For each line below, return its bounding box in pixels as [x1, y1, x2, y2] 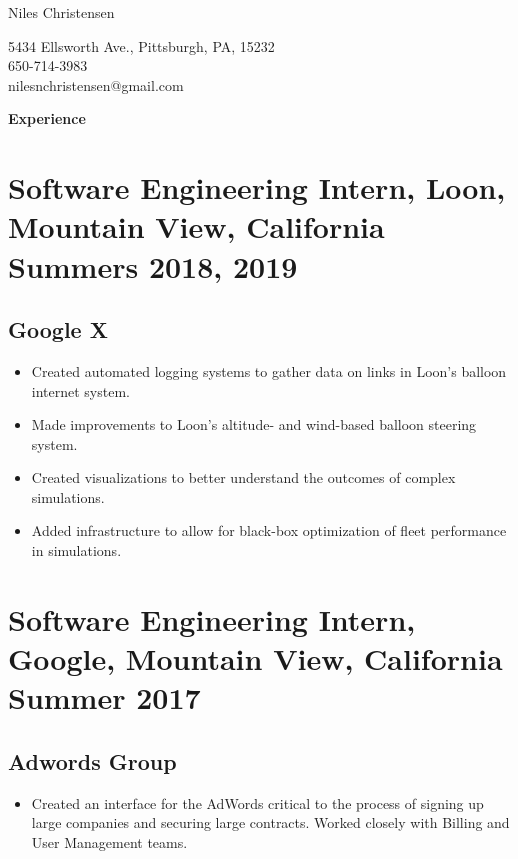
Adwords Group [8, 745, 177, 776]
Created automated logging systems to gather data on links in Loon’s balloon [31, 360, 507, 381]
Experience [8, 108, 86, 129]
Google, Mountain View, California [8, 638, 503, 679]
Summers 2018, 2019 [8, 245, 298, 286]
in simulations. [31, 540, 122, 561]
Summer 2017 [8, 677, 201, 718]
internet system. [31, 380, 130, 401]
